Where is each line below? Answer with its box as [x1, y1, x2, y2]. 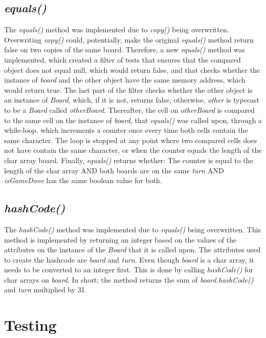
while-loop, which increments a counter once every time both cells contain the [4, 125, 248, 135]
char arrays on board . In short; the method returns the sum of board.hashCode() [4, 274, 254, 285]
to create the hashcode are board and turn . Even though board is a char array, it [4, 254, 254, 265]
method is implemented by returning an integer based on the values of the [4, 234, 237, 245]
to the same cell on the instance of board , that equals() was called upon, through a [4, 114, 262, 125]
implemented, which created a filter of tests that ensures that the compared [4, 54, 241, 65]
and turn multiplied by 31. [4, 284, 87, 295]
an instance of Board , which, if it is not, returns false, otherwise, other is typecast [4, 94, 260, 105]
